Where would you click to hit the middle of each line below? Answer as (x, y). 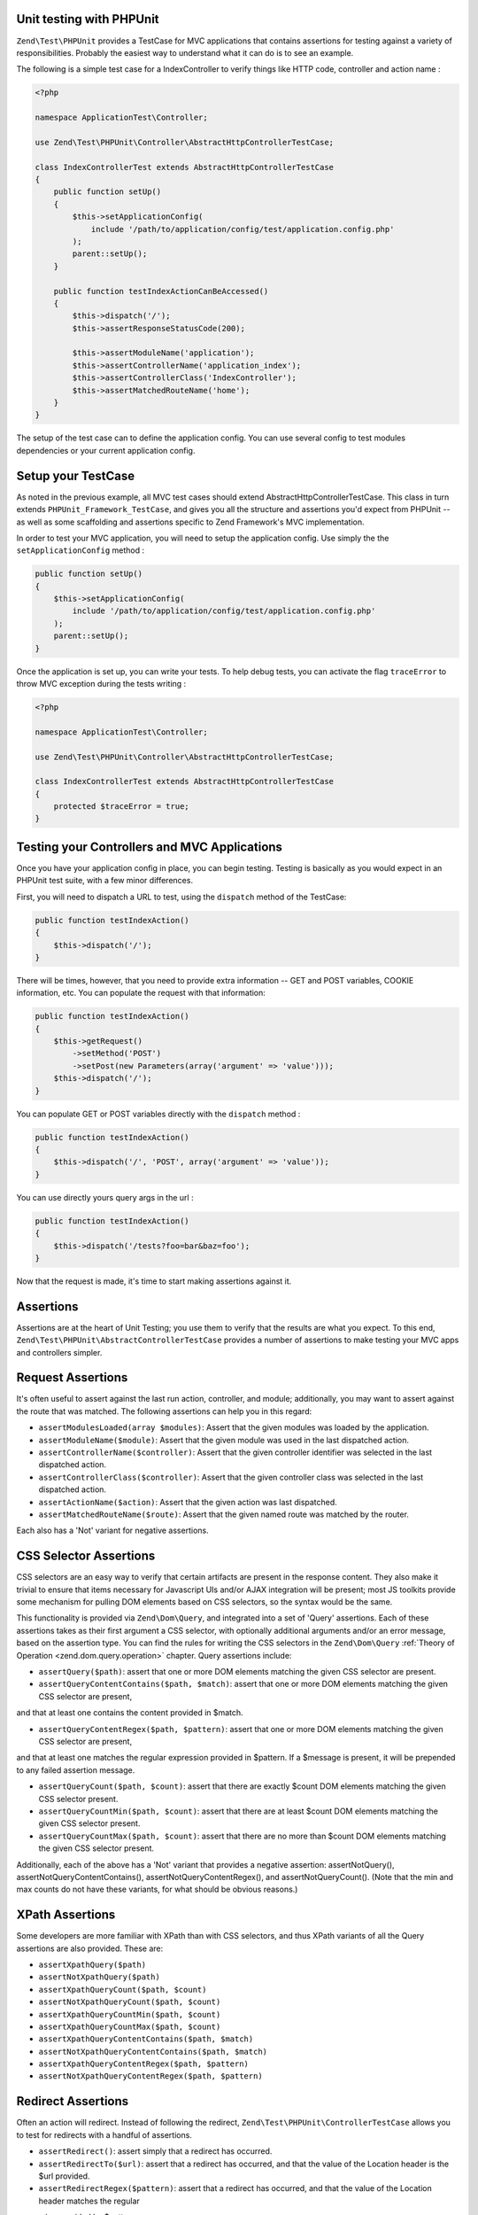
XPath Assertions (66, 1915)
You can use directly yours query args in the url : (105, 1197)
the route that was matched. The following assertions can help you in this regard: (164, 1411)
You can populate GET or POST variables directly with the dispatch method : (158, 1114)
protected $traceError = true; (121, 807)
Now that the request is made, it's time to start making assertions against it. (154, 1281)
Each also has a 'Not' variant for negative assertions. (112, 1531)
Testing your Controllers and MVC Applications (150, 847)
